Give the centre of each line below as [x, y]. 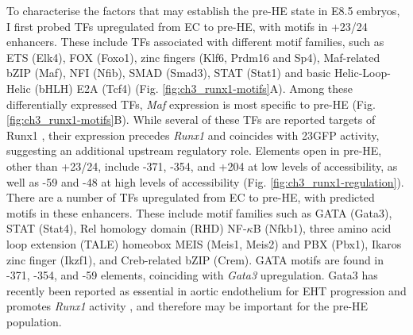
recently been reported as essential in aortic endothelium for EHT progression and [206, 290]
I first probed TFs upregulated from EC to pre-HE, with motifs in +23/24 [187, 26]
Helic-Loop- [362, 73]
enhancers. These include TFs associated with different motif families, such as [195, 42]
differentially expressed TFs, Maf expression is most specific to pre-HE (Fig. [191, 104]
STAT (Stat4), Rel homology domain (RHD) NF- [127, 228]
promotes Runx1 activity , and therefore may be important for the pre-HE [187, 306]
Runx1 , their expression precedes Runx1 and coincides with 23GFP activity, [193, 135]
